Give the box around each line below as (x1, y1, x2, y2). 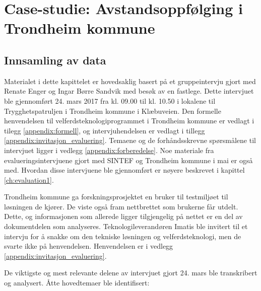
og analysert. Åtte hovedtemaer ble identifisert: (4, 277, 150, 288)
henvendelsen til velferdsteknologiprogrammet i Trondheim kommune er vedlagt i (4, 115, 254, 126)
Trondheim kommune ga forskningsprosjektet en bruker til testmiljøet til (4, 191, 228, 202)
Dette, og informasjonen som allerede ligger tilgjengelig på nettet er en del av (4, 211, 243, 222)
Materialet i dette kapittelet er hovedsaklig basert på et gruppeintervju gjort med (4, 76, 256, 86)
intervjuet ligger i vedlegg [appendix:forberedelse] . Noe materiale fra (4, 144, 214, 155)
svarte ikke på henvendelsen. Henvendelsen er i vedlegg (4, 241, 173, 251)
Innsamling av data (4, 52, 106, 67)
